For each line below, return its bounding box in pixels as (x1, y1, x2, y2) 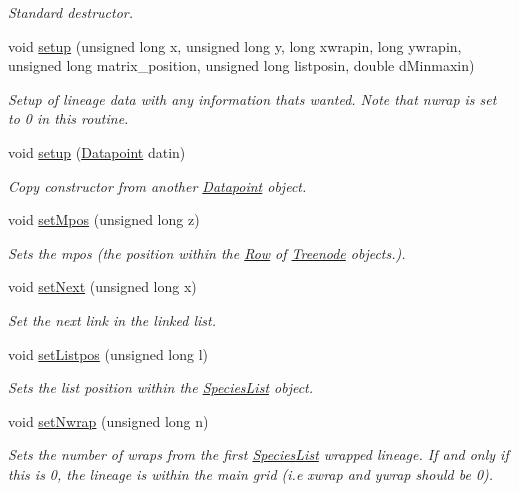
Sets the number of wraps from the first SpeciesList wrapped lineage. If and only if (8, 444, 509, 465)
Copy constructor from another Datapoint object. (8, 175, 307, 196)
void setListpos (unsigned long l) (8, 343, 209, 364)
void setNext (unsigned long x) (8, 276, 197, 297)
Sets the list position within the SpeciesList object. (8, 377, 314, 398)
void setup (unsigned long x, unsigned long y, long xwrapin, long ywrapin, (8, 35, 462, 56)
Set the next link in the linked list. (8, 309, 216, 330)
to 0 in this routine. (8, 108, 129, 129)
